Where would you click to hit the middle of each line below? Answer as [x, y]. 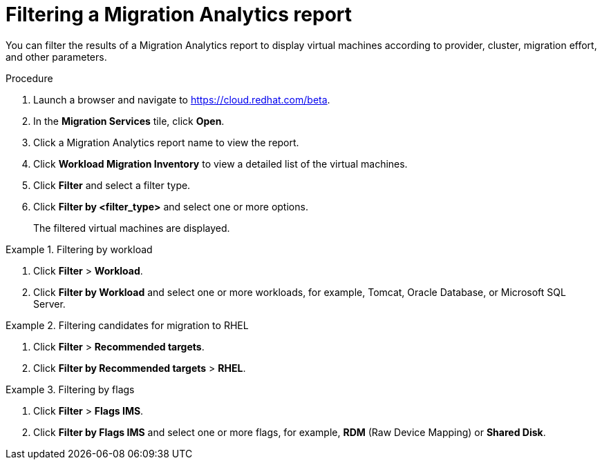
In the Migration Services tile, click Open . [129, 121]
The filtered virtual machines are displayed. [132, 228]
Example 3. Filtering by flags [70, 389]
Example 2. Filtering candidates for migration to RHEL [127, 325]
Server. [49, 304]
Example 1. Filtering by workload [79, 249]
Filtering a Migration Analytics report [179, 14]
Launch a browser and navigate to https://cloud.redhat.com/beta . [182, 99]
